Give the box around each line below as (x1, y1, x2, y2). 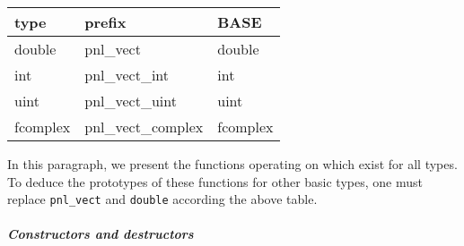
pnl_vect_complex (84, 116, 204, 137)
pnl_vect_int (84, 64, 170, 85)
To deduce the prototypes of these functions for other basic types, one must (7, 172, 423, 191)
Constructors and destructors (7, 225, 194, 243)
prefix (84, 12, 127, 32)
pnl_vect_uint (84, 90, 177, 111)
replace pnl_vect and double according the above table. (7, 190, 318, 208)
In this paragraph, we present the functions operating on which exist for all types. (7, 155, 458, 173)
